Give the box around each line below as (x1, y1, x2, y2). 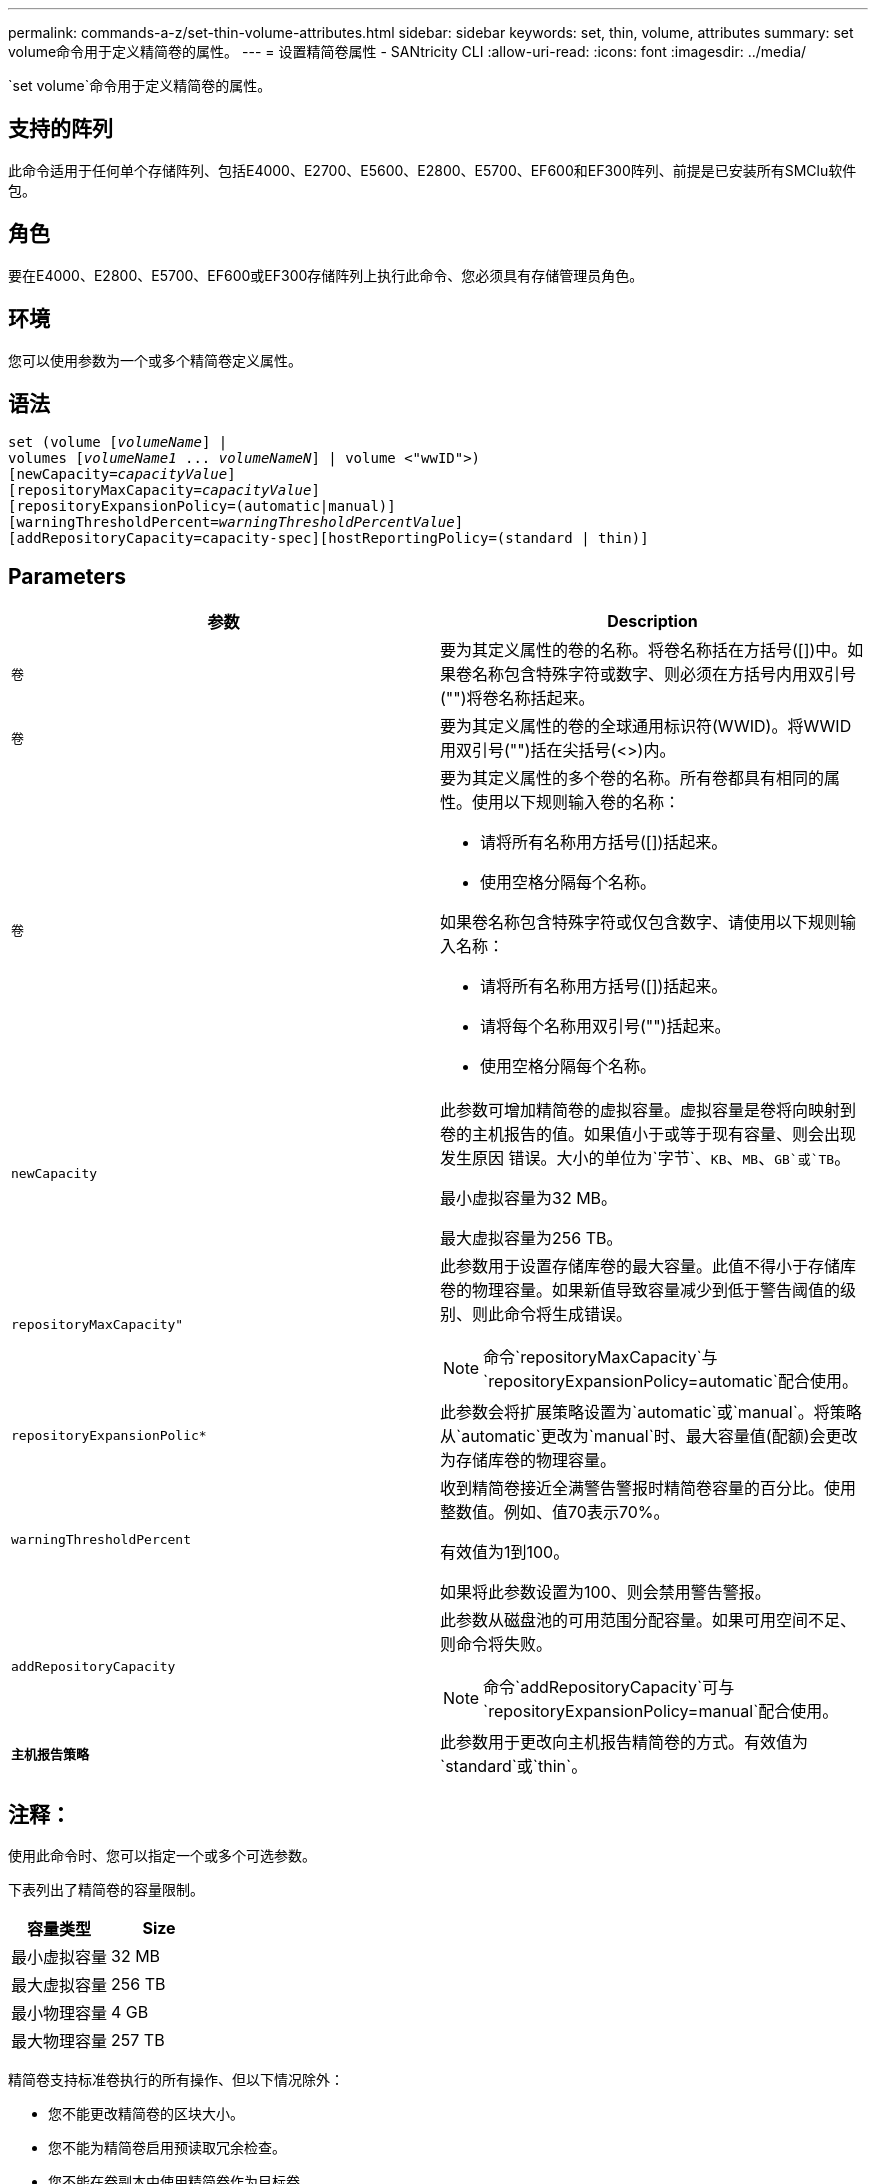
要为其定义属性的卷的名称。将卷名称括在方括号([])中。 (440, 640, 848, 661)
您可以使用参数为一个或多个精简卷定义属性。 (8, 351, 302, 369)
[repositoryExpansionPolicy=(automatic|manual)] (8, 498, 396, 515)
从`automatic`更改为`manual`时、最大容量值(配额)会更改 (440, 1426, 858, 1447)
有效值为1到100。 (440, 1542, 570, 1563)
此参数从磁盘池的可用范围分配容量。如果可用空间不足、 (440, 1610, 857, 1631)
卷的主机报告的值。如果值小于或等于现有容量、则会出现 (440, 1124, 857, 1145)
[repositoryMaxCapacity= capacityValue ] (8, 482, 320, 499)
